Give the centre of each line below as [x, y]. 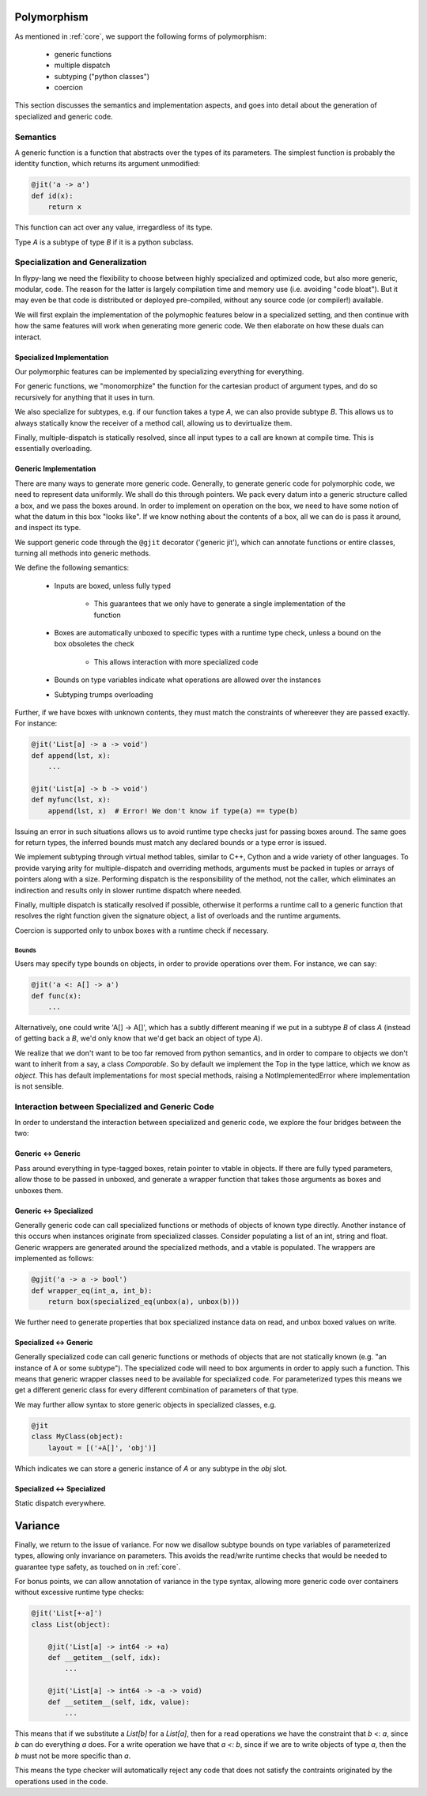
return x [65, 207]
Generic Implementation [55, 469]
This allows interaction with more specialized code [176, 661]
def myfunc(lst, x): [71, 800]
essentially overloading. [53, 449]
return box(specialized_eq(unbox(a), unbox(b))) [144, 1301]
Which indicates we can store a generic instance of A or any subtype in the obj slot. [151, 1468]
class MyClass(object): [77, 1437]
